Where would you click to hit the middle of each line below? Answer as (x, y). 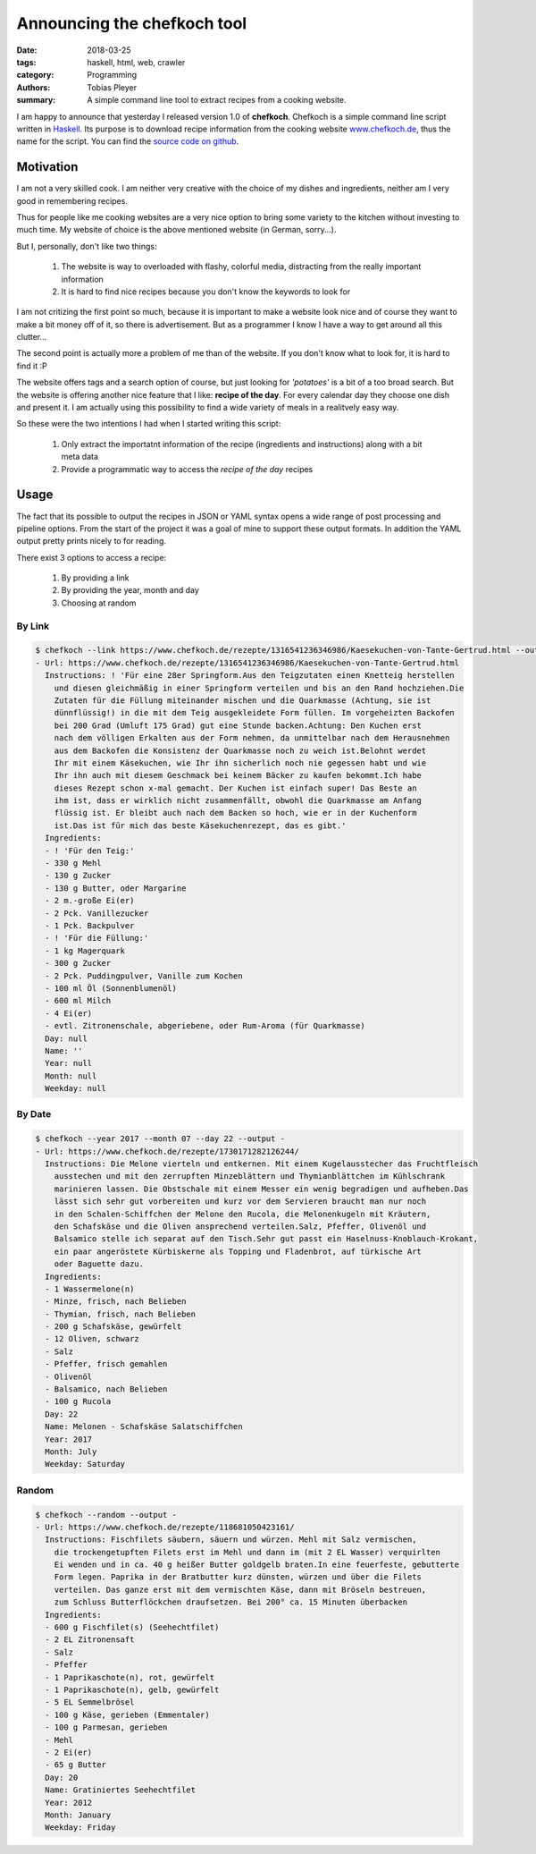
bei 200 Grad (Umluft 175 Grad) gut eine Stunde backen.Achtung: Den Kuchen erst (238, 725)
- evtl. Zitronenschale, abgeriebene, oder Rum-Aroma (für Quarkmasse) (205, 1026)
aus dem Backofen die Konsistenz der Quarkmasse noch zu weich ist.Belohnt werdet (240, 750)
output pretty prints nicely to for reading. (92, 541)
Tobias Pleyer (112, 87)
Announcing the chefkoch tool (132, 23)
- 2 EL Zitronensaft (90, 1640)
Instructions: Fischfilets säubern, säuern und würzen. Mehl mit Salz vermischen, (231, 1540)
